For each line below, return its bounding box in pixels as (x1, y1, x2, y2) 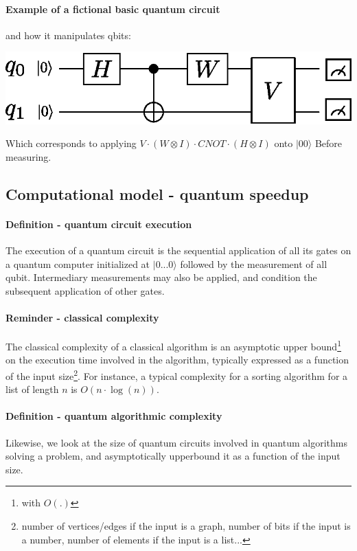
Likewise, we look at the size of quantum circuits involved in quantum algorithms (5, 435, 347, 449)
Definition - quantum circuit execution (5, 216, 192, 231)
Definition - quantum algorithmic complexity (5, 409, 222, 423)
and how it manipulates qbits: (5, 27, 131, 42)
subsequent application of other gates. (5, 283, 165, 297)
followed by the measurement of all (180, 256, 327, 271)
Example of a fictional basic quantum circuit (5, 1, 220, 16)
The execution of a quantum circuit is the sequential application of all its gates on (5, 243, 352, 257)
